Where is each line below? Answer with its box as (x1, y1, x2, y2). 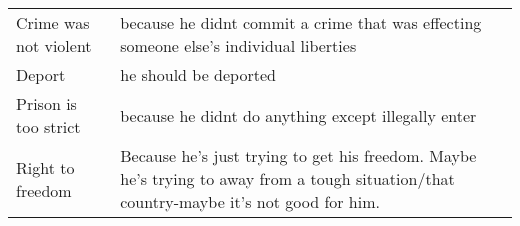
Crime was (16, 11, 90, 34)
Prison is (16, 92, 77, 115)
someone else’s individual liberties (120, 34, 357, 57)
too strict (16, 115, 81, 138)
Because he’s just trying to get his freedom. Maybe (120, 144, 477, 167)
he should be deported (120, 63, 276, 86)
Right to (16, 155, 75, 179)
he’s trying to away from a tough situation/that (120, 167, 455, 190)
